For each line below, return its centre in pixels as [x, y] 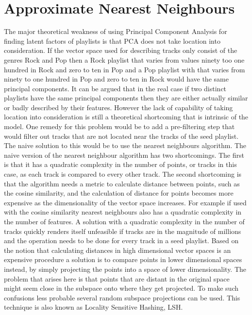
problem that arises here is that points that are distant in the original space [117, 278]
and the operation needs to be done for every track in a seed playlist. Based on [121, 240]
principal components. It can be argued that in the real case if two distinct [115, 88]
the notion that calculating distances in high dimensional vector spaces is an [118, 250]
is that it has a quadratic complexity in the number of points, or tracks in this [120, 164]
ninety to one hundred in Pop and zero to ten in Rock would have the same [116, 79]
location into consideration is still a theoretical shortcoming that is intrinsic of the [126, 117]
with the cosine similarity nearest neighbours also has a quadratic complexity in [123, 212]
